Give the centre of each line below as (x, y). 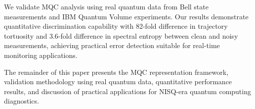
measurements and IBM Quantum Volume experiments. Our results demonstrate (126, 16)
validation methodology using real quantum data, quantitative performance (118, 82)
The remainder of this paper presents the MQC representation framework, (116, 72)
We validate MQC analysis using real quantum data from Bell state (106, 6)
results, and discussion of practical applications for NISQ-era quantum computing (127, 91)
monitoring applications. (41, 55)
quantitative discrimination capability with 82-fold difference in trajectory (116, 26)
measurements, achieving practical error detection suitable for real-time (112, 45)
